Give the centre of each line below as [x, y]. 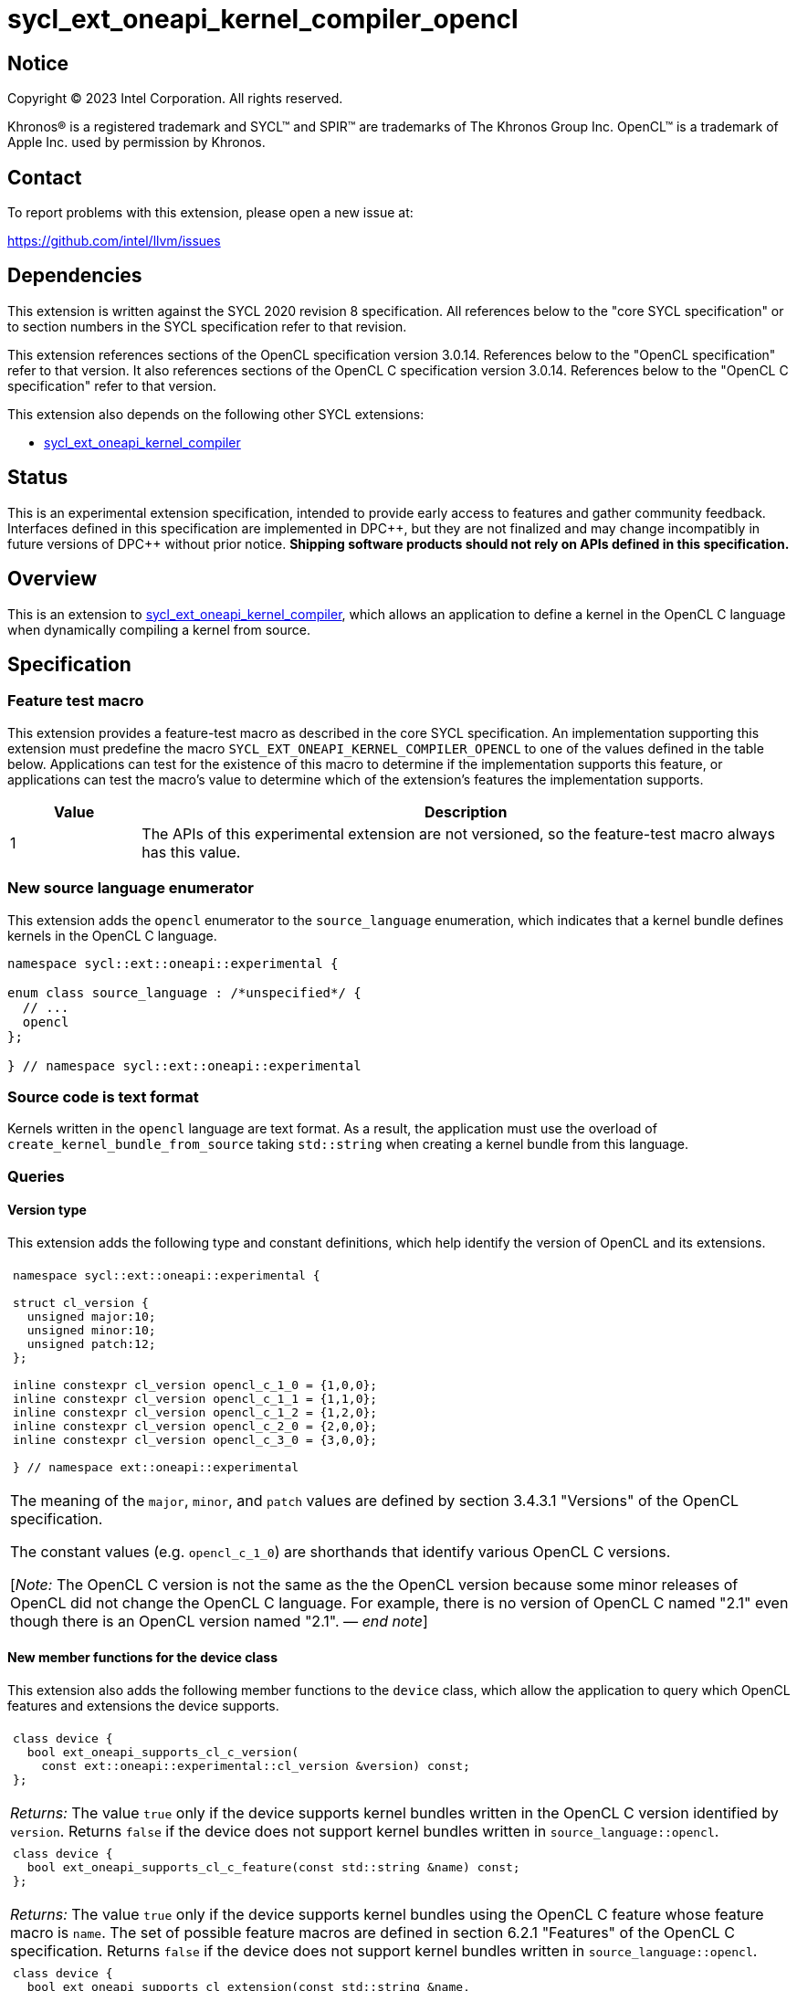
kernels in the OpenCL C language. [112, 935]
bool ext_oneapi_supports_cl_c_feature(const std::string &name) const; [273, 1868]
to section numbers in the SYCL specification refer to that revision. [207, 326]
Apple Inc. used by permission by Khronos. [136, 142]
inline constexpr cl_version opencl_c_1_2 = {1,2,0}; [195, 1412]
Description [466, 811]
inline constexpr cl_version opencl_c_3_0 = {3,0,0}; [195, 1439]
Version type [47, 1210]
